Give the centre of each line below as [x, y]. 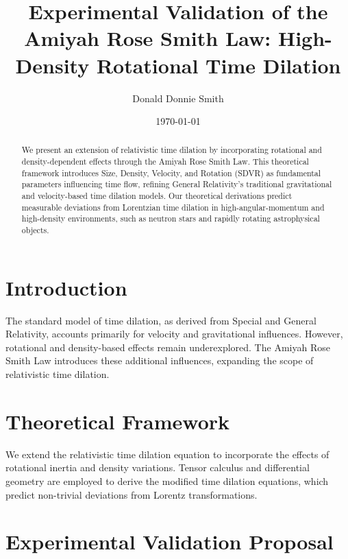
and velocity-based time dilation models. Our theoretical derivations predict [157, 196]
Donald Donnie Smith [178, 98]
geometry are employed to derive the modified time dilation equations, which [167, 480]
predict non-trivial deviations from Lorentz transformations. [132, 494]
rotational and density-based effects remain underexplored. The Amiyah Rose [168, 347]
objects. [35, 230]
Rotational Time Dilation [219, 65]
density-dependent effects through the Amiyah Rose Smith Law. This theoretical [165, 162]
